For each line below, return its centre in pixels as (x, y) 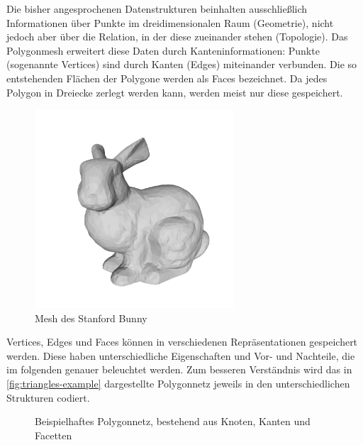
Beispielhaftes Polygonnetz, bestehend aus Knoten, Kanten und (173, 421)
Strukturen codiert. (48, 397)
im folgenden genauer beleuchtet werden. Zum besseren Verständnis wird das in (179, 369)
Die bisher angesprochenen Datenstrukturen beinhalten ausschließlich (157, 9)
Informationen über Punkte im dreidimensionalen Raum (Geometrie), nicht (170, 22)
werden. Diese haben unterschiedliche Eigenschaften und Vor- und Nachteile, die (181, 355)
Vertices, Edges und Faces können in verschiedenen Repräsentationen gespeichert (182, 342)
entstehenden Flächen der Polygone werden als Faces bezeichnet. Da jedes (167, 78)
